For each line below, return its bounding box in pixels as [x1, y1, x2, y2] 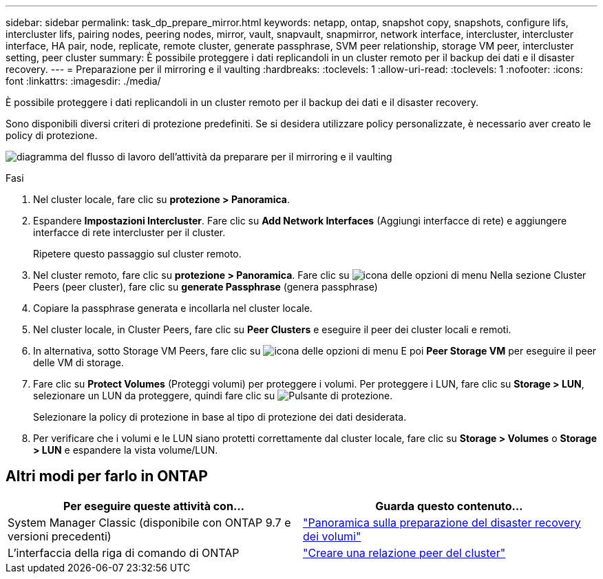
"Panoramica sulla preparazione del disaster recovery [303, 515, 581, 529]
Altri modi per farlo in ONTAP [6, 467, 208, 485]
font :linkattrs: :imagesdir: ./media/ [6, 75, 161, 87]
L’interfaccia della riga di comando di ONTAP [8, 545, 240, 560]
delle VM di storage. [33, 357, 124, 368]
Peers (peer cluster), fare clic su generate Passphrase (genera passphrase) [33, 281, 378, 293]
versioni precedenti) [8, 529, 112, 543]
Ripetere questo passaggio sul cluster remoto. [33, 248, 242, 260]
